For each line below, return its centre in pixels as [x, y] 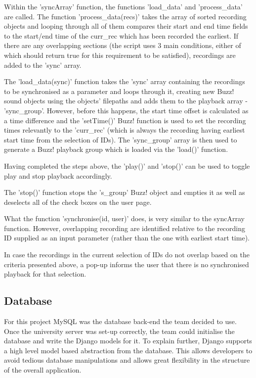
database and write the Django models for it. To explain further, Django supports [128, 341]
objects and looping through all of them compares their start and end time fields [126, 26]
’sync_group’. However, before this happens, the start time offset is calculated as [126, 110]
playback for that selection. [45, 274]
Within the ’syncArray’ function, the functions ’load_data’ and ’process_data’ [123, 6]
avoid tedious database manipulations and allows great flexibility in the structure [127, 360]
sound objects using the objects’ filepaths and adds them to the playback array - [126, 101]
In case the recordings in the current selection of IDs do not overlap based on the [127, 255]
